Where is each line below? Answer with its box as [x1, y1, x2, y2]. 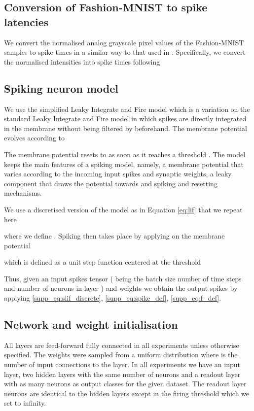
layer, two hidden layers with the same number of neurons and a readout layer [4, 369, 241, 379]
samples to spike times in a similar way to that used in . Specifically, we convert [4, 47, 246, 57]
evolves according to [4, 133, 65, 143]
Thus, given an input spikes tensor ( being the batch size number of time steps [4, 273, 242, 283]
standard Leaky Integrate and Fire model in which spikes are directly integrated [4, 113, 247, 124]
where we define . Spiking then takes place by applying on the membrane [4, 231, 225, 241]
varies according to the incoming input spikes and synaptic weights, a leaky [4, 169, 232, 179]
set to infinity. [4, 398, 46, 408]
